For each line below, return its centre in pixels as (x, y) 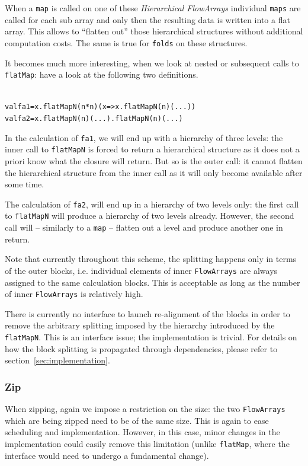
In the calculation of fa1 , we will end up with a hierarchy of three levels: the (144, 137)
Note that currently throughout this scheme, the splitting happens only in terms (151, 259)
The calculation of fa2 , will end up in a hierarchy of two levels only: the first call (152, 204)
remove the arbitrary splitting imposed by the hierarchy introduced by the (140, 325)
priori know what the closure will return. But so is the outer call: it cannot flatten (154, 160)
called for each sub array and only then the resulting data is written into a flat (147, 19)
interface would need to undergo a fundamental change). (107, 455)
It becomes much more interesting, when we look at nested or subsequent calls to (152, 63)
